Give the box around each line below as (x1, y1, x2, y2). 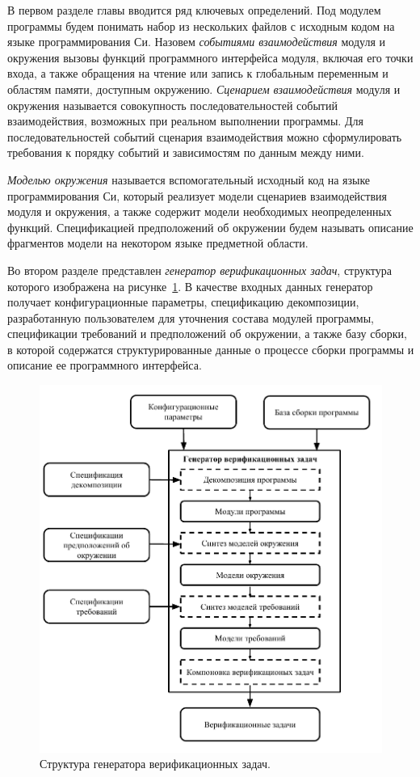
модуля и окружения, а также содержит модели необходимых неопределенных (7, 203, 392, 220)
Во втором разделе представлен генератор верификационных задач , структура (7, 261, 392, 278)
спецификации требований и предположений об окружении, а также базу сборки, (7, 325, 407, 342)
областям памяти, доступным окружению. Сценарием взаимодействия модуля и (7, 80, 401, 97)
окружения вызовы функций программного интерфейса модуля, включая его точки (7, 49, 414, 65)
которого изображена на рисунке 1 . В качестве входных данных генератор (7, 277, 373, 294)
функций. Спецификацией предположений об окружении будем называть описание (7, 218, 414, 235)
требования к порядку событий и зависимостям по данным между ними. (7, 144, 364, 161)
